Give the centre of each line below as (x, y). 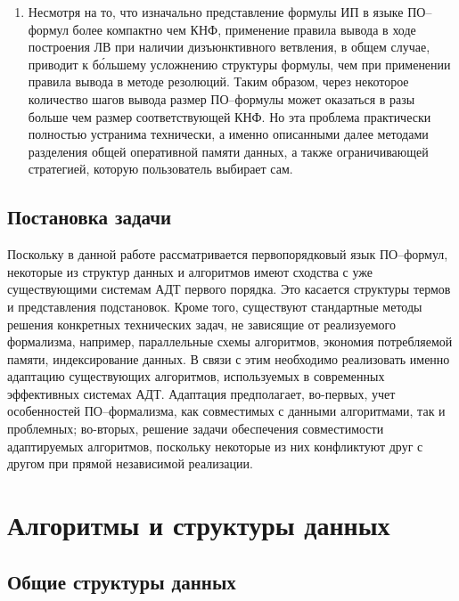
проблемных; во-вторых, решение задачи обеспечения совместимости (196, 429)
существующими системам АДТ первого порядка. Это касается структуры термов (229, 289)
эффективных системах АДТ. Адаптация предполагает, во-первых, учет (201, 393)
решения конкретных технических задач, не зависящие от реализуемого (201, 324)
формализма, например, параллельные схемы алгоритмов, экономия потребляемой (230, 341)
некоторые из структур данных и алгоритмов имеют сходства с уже (190, 271)
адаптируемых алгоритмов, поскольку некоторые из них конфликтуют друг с (215, 446)
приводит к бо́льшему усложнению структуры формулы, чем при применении (239, 64)
